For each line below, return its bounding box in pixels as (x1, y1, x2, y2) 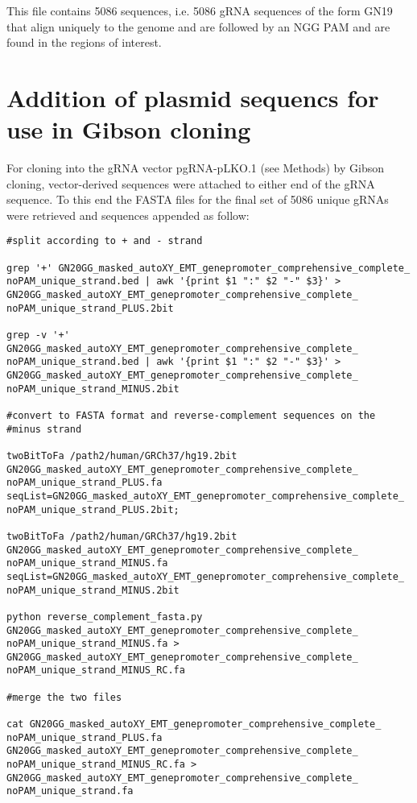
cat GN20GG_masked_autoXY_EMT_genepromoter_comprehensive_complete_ (6, 718, 382, 731)
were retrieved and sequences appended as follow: (6, 206, 250, 223)
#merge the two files (6, 691, 122, 703)
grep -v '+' (6, 329, 70, 341)
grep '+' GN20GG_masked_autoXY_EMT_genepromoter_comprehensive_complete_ (6, 262, 411, 274)
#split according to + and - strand (6, 235, 203, 247)
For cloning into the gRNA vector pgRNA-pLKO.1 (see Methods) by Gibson (6, 159, 385, 176)
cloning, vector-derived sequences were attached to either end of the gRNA (6, 175, 375, 192)
